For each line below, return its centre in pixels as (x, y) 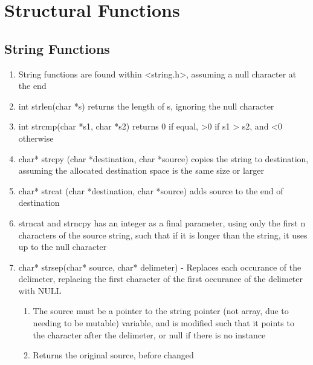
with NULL (40, 290)
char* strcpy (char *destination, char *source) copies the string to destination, (163, 158)
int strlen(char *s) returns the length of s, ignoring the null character (146, 106)
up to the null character (63, 247)
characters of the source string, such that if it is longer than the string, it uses (163, 235)
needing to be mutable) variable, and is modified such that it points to (163, 323)
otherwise (36, 138)
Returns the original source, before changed (113, 355)
